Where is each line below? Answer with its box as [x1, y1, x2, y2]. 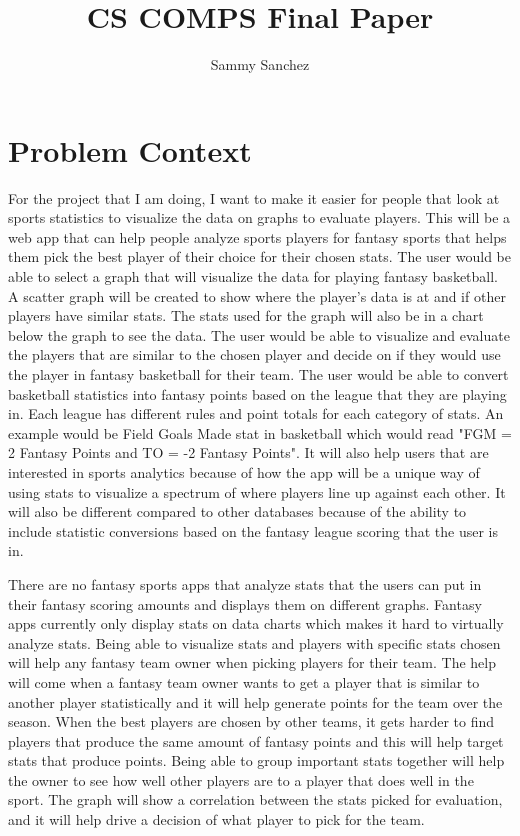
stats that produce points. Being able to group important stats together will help [8, 750, 505, 771]
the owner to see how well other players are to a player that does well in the [8, 769, 474, 790]
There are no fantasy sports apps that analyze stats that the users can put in [8, 573, 482, 594]
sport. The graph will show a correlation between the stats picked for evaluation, [8, 789, 503, 810]
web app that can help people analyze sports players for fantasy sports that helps [8, 226, 507, 247]
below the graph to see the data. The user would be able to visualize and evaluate [8, 324, 510, 345]
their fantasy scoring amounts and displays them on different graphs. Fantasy [8, 593, 482, 614]
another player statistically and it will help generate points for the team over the [8, 691, 503, 712]
